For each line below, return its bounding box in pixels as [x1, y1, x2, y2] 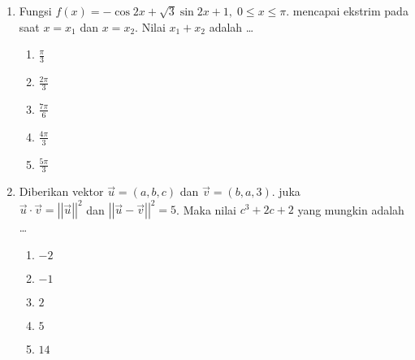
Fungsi [19, 2, 52, 19]
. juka [271, 183, 300, 200]
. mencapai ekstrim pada [286, 2, 409, 19]
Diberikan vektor [19, 183, 104, 200]
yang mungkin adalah [297, 201, 404, 218]
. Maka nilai [176, 201, 237, 218]
